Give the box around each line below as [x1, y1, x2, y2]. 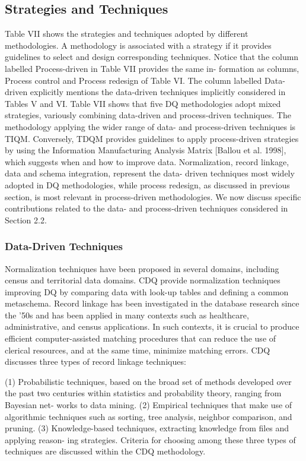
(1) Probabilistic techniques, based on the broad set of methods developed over [5, 375, 292, 387]
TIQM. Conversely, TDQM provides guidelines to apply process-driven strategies [5, 132, 299, 144]
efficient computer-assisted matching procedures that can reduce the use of [5, 332, 276, 345]
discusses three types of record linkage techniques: [5, 355, 186, 368]
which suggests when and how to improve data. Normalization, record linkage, [5, 155, 289, 168]
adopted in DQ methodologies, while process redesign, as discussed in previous [5, 178, 290, 191]
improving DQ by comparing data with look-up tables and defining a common [5, 285, 289, 298]
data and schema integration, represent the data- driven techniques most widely [5, 167, 295, 179]
